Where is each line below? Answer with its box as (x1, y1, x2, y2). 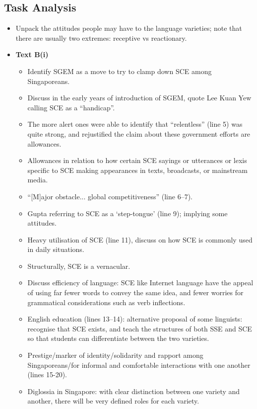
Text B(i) (15, 49, 49, 60)
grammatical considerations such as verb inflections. (27, 297, 186, 307)
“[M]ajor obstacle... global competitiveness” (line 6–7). (27, 191, 193, 201)
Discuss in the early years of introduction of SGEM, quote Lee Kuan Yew (27, 92, 252, 103)
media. (27, 174, 48, 185)
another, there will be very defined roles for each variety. (27, 396, 199, 406)
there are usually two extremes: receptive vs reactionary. (15, 32, 187, 43)
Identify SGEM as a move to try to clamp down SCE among (27, 66, 212, 76)
